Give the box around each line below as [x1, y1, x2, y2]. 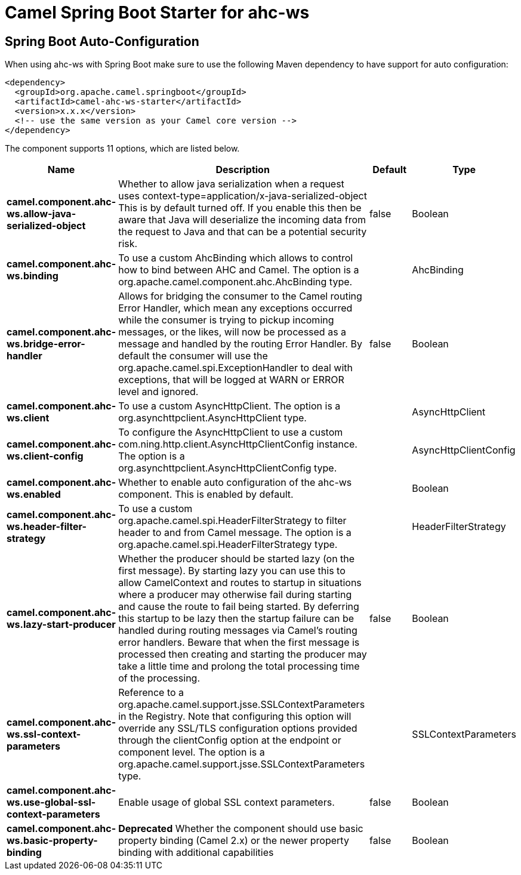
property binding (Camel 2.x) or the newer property [118, 834, 349, 847]
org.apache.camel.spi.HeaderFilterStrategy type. [118, 538, 338, 551]
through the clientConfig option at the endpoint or [118, 734, 341, 747]
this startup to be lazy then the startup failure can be [118, 612, 354, 625]
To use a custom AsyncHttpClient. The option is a [118, 400, 341, 412]
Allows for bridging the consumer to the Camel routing [118, 290, 362, 303]
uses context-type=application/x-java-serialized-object [118, 190, 367, 202]
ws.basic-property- [7, 834, 98, 847]
